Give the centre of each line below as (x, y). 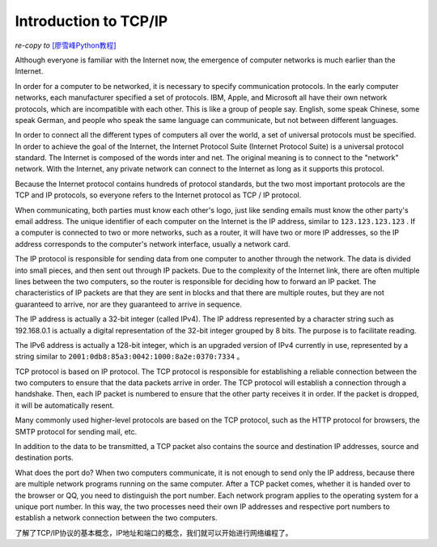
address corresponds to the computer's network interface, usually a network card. (153, 244)
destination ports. (45, 458)
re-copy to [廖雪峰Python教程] (66, 45)
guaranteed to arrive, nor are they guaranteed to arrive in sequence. (129, 304)
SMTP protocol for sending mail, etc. (76, 431)
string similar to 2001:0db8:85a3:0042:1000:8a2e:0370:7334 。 (129, 357)
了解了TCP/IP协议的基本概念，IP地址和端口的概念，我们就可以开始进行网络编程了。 (154, 532)
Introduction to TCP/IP (91, 21)
